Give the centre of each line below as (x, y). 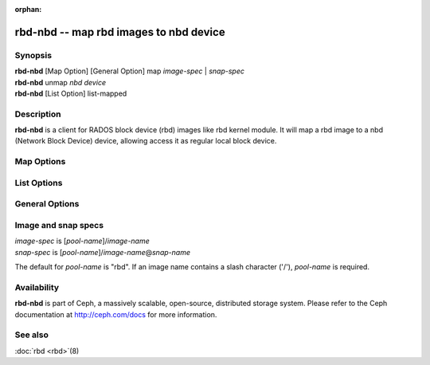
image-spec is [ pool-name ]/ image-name (82, 241)
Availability (37, 287)
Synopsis (33, 55)
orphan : (28, 9)
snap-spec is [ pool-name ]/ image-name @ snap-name (103, 252)
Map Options (40, 162)
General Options (47, 204)
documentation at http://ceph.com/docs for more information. (116, 314)
